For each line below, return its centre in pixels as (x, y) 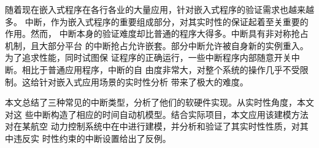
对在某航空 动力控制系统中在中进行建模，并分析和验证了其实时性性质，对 (152, 126)
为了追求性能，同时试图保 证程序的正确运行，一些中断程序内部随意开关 (148, 57)
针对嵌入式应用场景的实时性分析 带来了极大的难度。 (144, 81)
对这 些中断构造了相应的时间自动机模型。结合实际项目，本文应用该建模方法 (157, 114)
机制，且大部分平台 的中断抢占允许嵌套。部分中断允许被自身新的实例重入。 (157, 45)
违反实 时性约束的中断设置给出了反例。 (92, 138)
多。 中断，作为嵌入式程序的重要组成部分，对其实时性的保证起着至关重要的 (157, 21)
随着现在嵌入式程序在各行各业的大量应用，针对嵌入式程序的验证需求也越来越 (159, 9)
